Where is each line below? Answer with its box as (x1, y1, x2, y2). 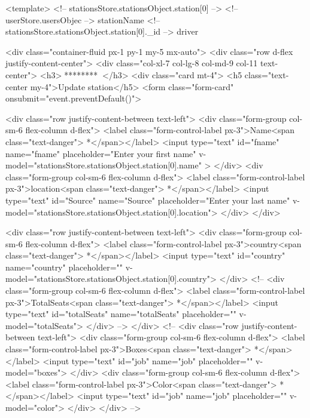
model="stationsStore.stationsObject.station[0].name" (5, 159, 202, 171)
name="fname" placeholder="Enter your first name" (5, 147, 196, 159)
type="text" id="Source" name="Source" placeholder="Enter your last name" (5, 193, 290, 206)
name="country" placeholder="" (5, 260, 123, 273)
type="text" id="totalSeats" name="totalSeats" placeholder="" (5, 308, 236, 320)
